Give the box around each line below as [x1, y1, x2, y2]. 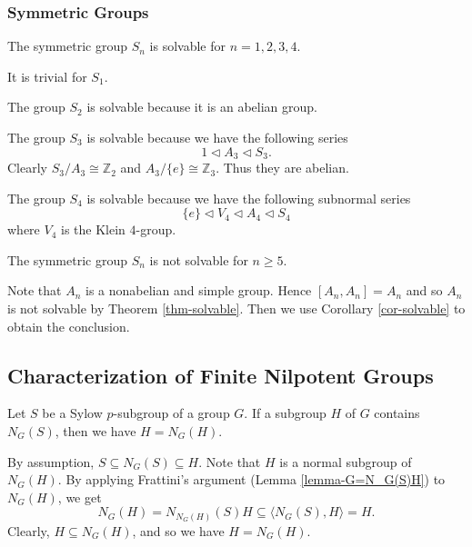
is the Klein [61, 220, 126, 239]
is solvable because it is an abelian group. [86, 97, 317, 116]
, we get [57, 487, 102, 506]
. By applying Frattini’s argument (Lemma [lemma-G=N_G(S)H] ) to [57, 470, 446, 489]
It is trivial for [7, 66, 87, 85]
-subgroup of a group [113, 403, 230, 423]
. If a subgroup [244, 403, 326, 423]
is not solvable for [149, 250, 248, 269]
